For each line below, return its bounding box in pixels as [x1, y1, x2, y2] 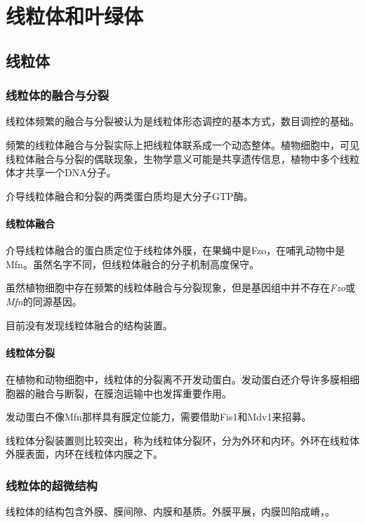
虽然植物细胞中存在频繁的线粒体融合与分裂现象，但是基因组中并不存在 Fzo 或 [6, 280, 356, 295]
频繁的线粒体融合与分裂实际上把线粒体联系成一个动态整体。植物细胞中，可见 [6, 137, 359, 152]
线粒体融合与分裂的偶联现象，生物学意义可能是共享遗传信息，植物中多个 [6, 151, 340, 166]
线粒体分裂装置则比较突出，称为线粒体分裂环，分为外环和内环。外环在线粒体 [6, 432, 359, 447]
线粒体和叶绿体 [6, 1, 144, 30]
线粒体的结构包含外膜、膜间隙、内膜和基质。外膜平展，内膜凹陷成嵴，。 [6, 504, 335, 519]
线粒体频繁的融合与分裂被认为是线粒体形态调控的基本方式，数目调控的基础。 [6, 114, 359, 128]
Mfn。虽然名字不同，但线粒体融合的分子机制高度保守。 [6, 256, 259, 271]
